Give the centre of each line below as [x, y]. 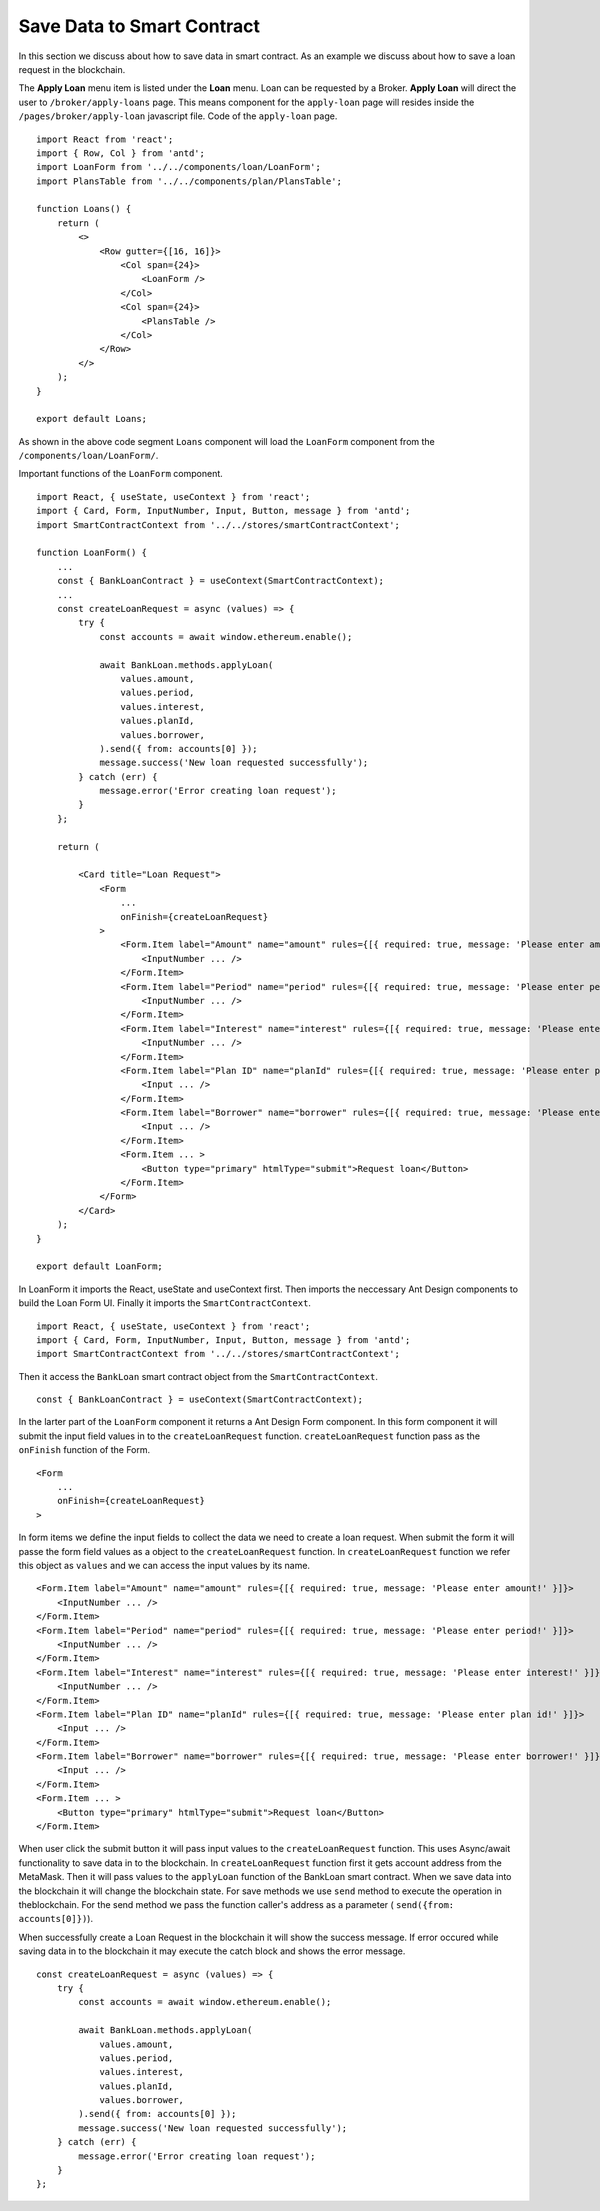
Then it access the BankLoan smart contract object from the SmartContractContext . [198, 1376]
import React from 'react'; [105, 139]
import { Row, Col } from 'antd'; [120, 153]
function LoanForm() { [92, 553]
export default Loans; [92, 419]
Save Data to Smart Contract [139, 26]
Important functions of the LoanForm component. [121, 474]
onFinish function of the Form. [84, 1450]
